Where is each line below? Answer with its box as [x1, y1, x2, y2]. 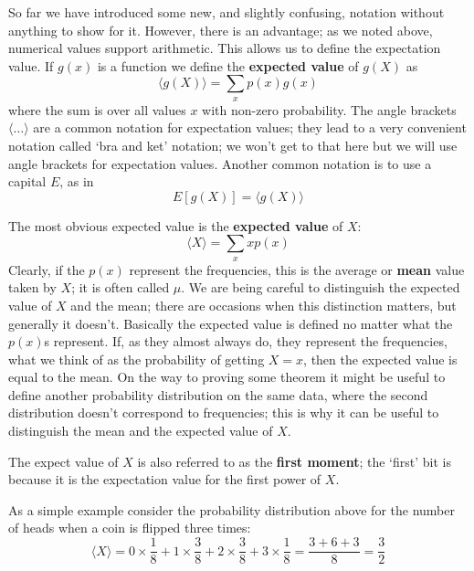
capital [8, 172, 47, 191]
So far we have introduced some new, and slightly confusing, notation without [8, 3, 445, 21]
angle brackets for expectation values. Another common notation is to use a [8, 153, 432, 173]
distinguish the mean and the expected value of [8, 421, 273, 440]
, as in [59, 172, 94, 191]
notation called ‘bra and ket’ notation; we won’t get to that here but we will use [8, 135, 458, 154]
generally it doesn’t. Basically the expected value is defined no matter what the [8, 313, 453, 333]
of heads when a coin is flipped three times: [8, 518, 251, 537]
